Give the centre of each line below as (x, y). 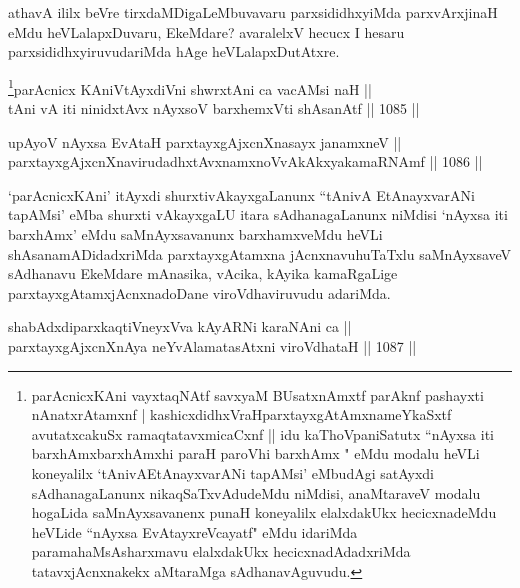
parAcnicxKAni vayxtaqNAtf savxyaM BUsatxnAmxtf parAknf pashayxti (257, 394)
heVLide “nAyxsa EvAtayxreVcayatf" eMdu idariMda (194, 531)
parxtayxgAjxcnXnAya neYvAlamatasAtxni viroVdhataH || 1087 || (212, 345)
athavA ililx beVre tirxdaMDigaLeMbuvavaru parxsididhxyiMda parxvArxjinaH (253, 12)
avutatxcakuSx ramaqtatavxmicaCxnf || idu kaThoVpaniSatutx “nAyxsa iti (263, 433)
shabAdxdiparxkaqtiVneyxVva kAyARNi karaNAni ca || (180, 326)
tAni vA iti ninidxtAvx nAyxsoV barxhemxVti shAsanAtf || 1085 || (214, 108)
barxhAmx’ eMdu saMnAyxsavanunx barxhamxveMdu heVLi (195, 234)
